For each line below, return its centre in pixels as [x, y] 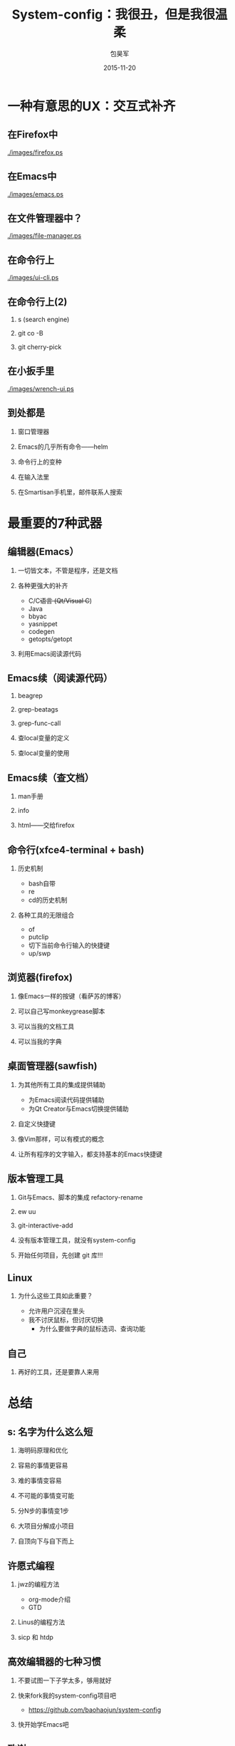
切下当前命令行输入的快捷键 [69, 945]
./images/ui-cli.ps [33, 278]
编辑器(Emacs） [43, 552]
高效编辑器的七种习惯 [54, 1662]
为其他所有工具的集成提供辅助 [61, 1084]
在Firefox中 [33, 135]
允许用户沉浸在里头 [57, 1311]
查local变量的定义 [43, 738]
